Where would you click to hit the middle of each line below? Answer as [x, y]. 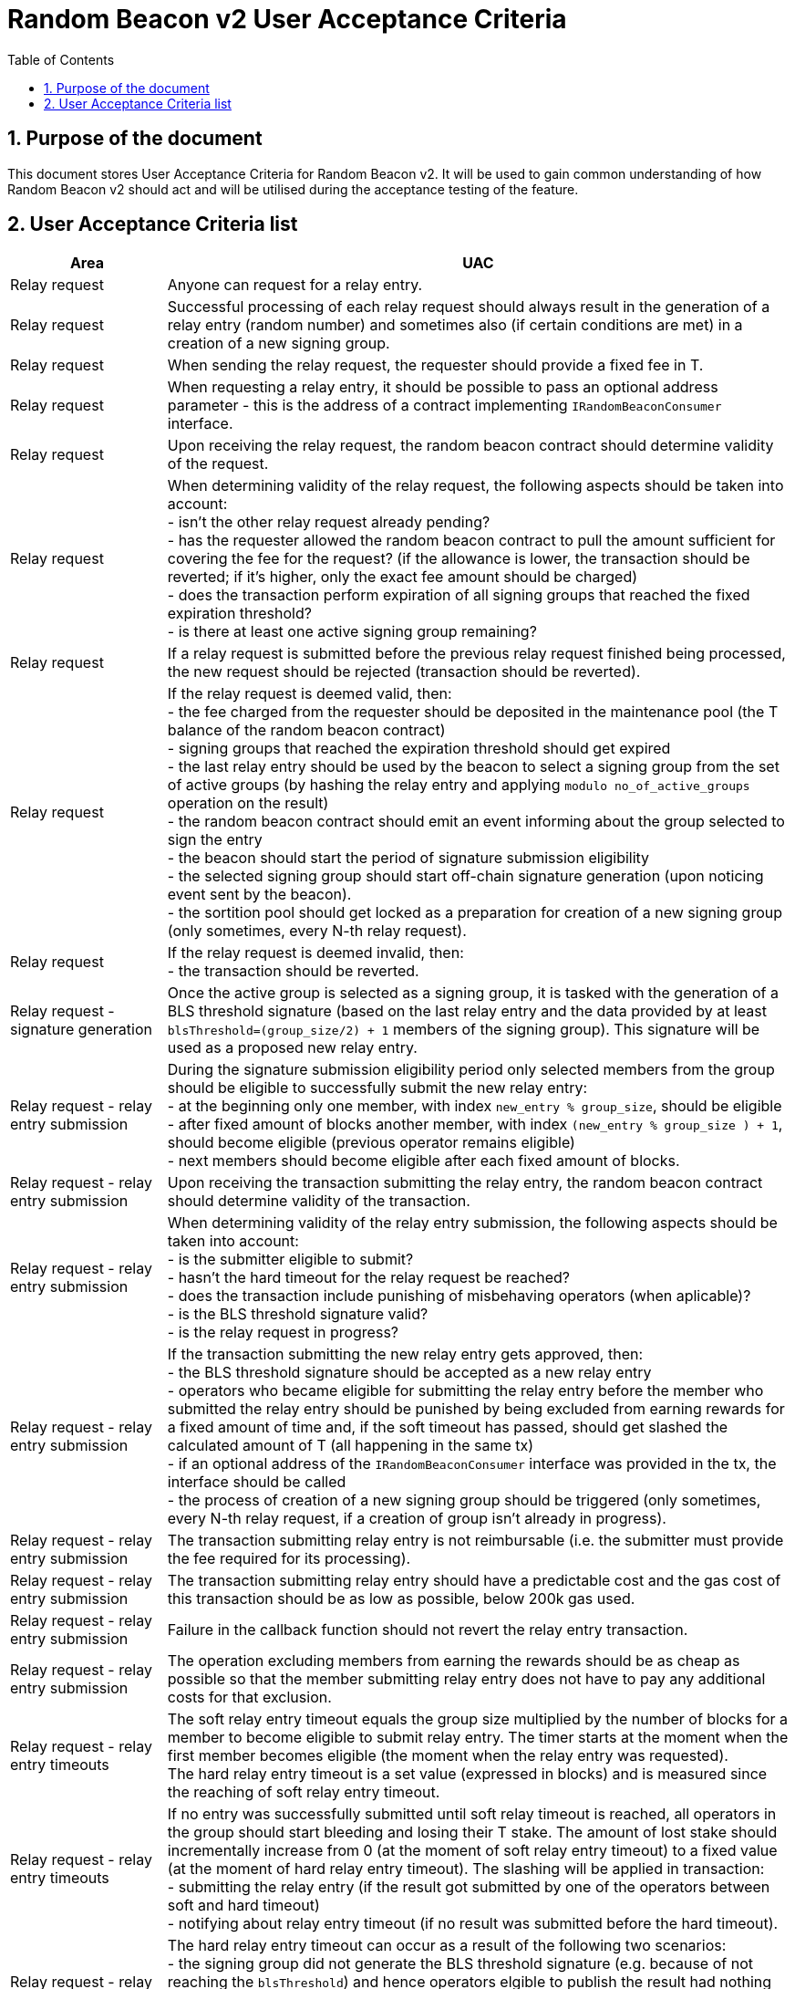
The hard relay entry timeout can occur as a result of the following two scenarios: [447, 1946]
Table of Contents [61, 59]
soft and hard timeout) [243, 1906]
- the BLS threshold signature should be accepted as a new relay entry [409, 1373]
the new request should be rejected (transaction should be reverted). [404, 672]
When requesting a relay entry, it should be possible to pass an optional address [443, 387]
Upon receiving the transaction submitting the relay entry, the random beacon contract [465, 1183]
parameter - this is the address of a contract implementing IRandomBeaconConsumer [444, 406]
